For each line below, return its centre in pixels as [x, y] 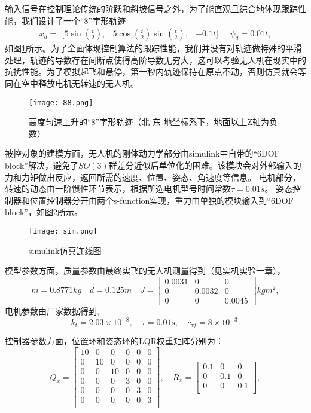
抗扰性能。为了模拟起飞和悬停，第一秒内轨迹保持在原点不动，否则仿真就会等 [155, 71]
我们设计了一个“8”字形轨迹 [74, 20]
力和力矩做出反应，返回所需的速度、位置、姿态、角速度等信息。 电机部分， [153, 177]
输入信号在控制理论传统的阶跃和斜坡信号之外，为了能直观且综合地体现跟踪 [151, 8]
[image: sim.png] [63, 231]
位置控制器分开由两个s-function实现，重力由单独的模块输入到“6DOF [161, 200]
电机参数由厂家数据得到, [52, 310]
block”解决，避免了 [42, 165]
